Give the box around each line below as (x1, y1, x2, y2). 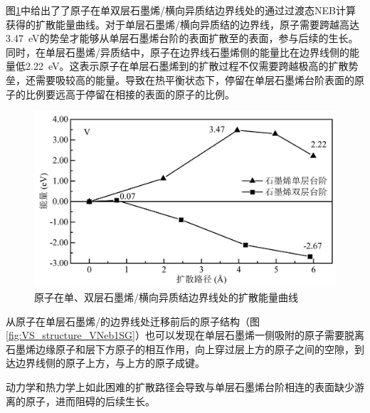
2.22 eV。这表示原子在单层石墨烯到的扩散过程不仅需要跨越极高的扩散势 (25, 58, 359, 73)
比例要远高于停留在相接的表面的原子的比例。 (25, 86, 235, 101)
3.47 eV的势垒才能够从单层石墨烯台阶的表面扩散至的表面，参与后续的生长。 (6, 31, 359, 46)
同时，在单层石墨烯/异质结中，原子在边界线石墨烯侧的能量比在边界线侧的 (6, 44, 349, 59)
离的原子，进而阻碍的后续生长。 (6, 393, 155, 408)
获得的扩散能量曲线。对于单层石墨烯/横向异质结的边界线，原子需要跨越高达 (6, 16, 359, 31)
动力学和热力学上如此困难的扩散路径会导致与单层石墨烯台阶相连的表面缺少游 (6, 379, 364, 394)
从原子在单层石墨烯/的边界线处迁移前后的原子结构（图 (6, 313, 260, 328)
